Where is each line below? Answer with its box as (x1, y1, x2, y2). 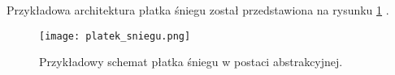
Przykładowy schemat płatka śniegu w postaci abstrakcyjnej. (39, 53, 343, 70)
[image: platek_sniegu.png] (39, 30, 191, 42)
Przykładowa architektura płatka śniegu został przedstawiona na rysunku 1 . (7, 2, 389, 18)
